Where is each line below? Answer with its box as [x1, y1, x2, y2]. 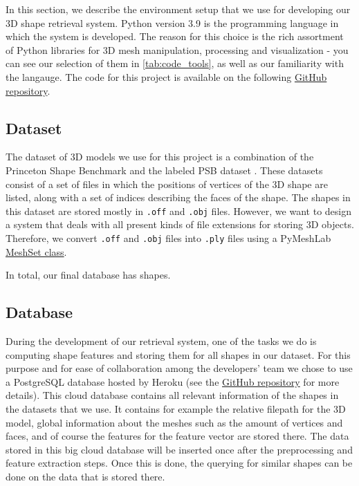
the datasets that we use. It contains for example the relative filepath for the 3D [6, 402, 346, 415]
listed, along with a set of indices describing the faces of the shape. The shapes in [6, 190, 351, 205]
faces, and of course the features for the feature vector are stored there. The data [6, 429, 349, 443]
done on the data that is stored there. [6, 469, 165, 483]
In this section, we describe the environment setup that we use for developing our [6, 2, 351, 16]
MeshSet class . [6, 244, 67, 259]
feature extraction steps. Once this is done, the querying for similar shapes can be [6, 456, 353, 470]
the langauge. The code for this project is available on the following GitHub [6, 69, 327, 84]
